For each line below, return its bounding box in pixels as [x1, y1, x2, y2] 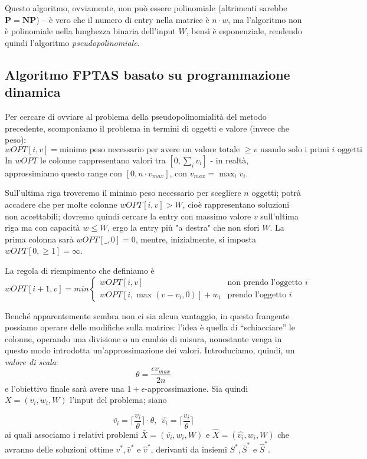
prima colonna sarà [5, 232, 74, 245]
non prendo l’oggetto [227, 278, 303, 287]
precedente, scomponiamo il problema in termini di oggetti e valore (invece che [5, 122, 290, 134]
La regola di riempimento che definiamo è [5, 264, 155, 276]
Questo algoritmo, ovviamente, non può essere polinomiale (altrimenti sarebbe [5, 2, 287, 14]
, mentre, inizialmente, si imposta [135, 232, 256, 245]
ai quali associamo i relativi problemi [5, 428, 139, 440]
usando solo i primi [260, 145, 329, 154]
